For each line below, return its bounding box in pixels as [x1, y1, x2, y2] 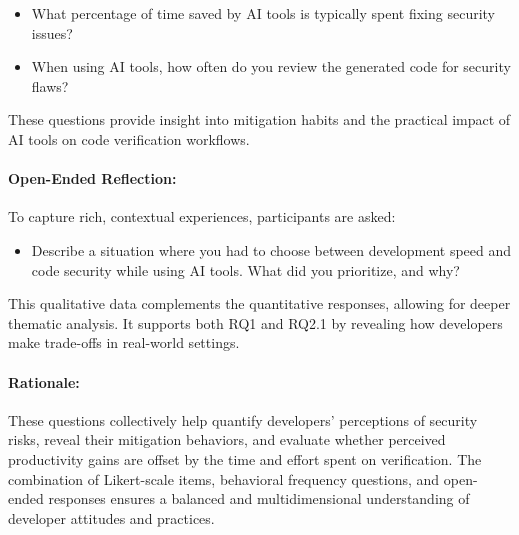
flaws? [31, 75, 69, 96]
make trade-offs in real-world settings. [8, 332, 240, 353]
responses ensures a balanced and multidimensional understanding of [48, 488, 470, 509]
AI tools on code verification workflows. [8, 128, 250, 149]
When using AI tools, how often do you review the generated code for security [31, 56, 511, 77]
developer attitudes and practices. [8, 507, 215, 528]
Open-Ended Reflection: [8, 168, 177, 189]
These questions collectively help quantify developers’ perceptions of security [8, 409, 478, 430]
